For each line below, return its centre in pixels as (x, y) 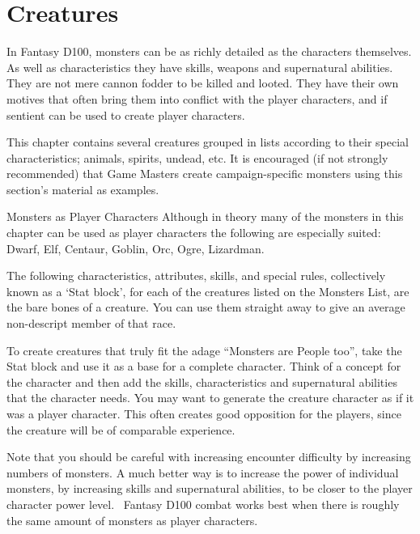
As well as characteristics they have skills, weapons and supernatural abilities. (200, 67)
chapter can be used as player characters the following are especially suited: (194, 233)
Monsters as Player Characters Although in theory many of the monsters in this (205, 216)
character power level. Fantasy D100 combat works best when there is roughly (203, 504)
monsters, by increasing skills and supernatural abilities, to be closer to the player (210, 488)
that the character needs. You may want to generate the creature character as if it (210, 398)
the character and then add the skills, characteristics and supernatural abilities (202, 381)
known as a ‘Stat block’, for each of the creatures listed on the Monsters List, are (208, 291)
